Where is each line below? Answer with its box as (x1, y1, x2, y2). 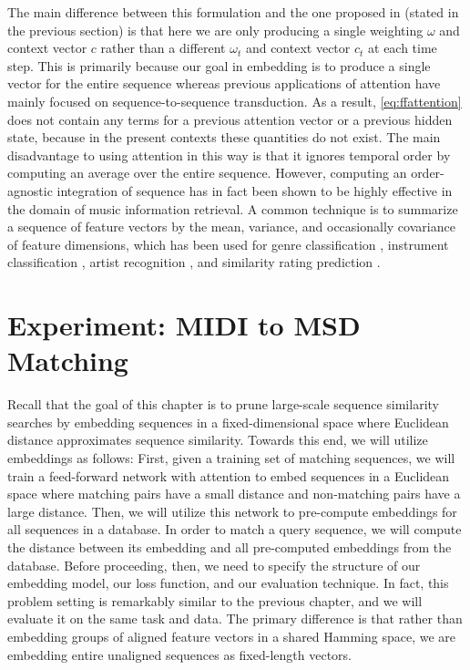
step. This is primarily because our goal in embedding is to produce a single (7, 56, 431, 75)
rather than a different (100, 38, 226, 57)
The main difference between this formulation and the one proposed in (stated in (7, 3, 459, 21)
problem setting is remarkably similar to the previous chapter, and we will (7, 591, 423, 610)
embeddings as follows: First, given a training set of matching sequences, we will (7, 448, 455, 467)
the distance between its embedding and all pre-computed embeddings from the (7, 537, 452, 556)
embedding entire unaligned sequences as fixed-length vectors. (7, 644, 352, 664)
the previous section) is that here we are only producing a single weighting (7, 20, 424, 39)
